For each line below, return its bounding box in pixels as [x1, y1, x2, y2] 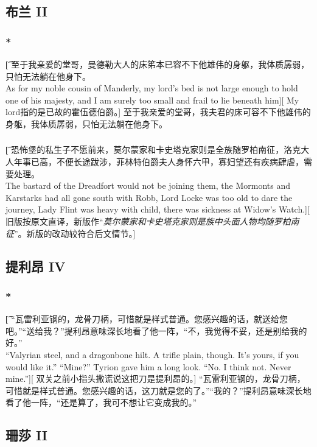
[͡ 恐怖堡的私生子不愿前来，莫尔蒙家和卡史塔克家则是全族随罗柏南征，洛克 [5, 143, 301, 156]
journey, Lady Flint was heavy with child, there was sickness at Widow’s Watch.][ [5, 203, 310, 216]
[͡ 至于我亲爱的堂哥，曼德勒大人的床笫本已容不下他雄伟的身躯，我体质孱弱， [5, 58, 310, 70]
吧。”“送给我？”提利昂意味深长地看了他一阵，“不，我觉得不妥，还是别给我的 [5, 324, 307, 337]
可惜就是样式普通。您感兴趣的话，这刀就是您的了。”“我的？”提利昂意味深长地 [5, 384, 312, 396]
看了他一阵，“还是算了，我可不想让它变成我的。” [5, 396, 197, 409]
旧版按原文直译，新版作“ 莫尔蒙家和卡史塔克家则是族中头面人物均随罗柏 [5, 215, 291, 228]
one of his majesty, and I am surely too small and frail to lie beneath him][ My [5, 93, 299, 106]
